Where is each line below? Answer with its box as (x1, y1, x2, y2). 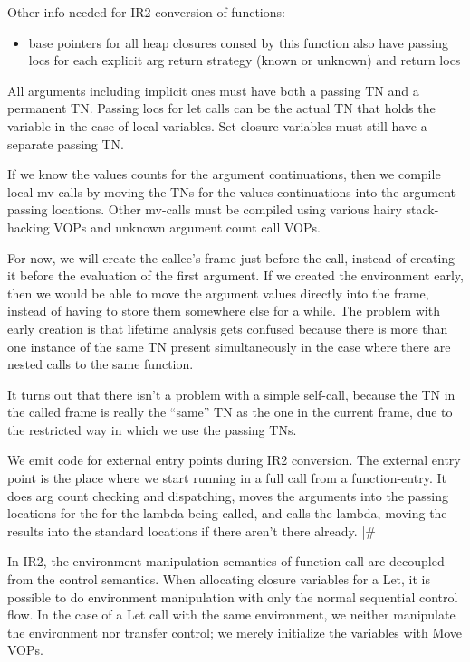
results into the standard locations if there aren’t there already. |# (7, 521, 376, 540)
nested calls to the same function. (7, 355, 194, 374)
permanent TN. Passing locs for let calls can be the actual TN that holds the (7, 99, 436, 118)
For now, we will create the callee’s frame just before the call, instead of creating (7, 248, 456, 267)
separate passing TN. (7, 134, 124, 153)
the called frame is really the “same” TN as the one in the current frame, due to (7, 402, 453, 421)
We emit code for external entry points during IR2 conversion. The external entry (7, 450, 461, 469)
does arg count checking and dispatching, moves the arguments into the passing (7, 486, 449, 505)
